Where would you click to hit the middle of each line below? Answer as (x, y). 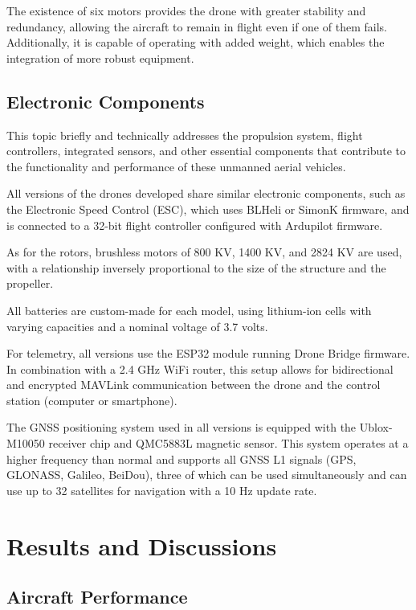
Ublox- (376, 427)
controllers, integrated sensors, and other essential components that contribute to (206, 151)
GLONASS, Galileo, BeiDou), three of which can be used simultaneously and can (207, 475)
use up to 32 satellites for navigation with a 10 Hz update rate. (162, 490)
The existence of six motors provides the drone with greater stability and (186, 10)
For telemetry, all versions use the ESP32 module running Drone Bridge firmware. (208, 353)
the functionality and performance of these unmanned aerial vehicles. (176, 166)
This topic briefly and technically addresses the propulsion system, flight (185, 135)
